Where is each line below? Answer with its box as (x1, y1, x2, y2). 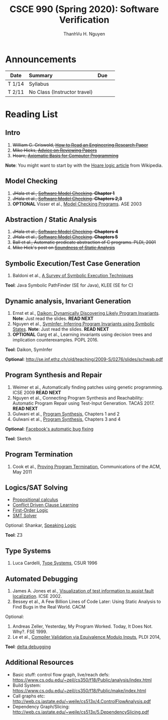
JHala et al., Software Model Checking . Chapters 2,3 (12, 195, 122, 201)
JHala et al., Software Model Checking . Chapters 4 (12, 228, 118, 234)
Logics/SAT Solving (5, 483, 68, 492)
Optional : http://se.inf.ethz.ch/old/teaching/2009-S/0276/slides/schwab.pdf (5, 356, 163, 362)
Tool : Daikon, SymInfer (5, 346, 53, 352)
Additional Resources (5, 658, 74, 667)
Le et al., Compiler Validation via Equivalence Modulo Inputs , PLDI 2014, (12, 634, 161, 640)
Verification (59, 14, 109, 26)
